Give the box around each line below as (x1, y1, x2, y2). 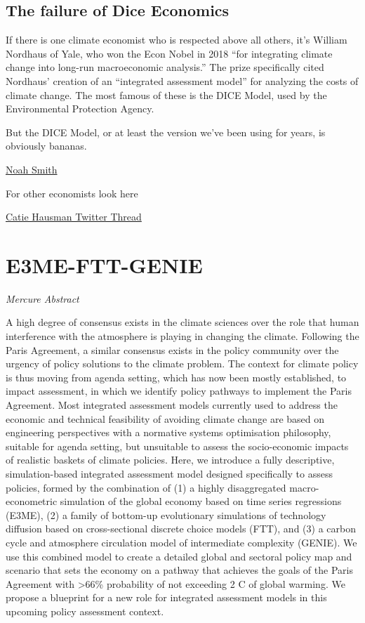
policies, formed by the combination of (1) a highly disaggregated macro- (6, 480, 319, 494)
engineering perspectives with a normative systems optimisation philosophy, (6, 425, 331, 440)
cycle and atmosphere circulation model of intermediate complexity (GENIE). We (6, 535, 357, 549)
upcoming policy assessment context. (6, 603, 164, 618)
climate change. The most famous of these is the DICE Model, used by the (6, 87, 327, 102)
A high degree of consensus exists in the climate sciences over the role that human (6, 315, 359, 329)
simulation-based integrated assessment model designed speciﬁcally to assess (6, 466, 333, 480)
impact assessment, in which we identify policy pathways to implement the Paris (6, 383, 352, 398)
